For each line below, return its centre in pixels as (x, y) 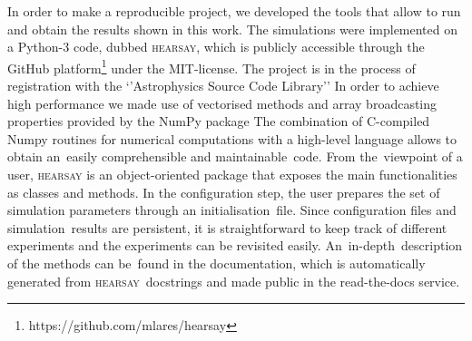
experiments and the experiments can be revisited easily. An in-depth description (235, 245)
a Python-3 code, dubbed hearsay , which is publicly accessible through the (216, 47)
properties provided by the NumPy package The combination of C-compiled (219, 121)
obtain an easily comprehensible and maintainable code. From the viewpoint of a (235, 156)
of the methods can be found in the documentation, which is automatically (216, 263)
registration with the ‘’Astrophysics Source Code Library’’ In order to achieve (223, 86)
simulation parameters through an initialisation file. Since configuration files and (232, 210)
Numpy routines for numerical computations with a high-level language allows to (232, 138)
